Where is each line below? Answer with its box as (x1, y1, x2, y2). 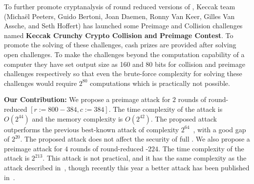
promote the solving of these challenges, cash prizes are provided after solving (4, 40, 236, 50)
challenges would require (4, 78, 77, 88)
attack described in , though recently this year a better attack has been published (4, 162, 250, 172)
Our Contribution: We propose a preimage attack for (4, 94, 170, 104)
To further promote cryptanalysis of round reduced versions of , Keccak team (4, 1, 235, 11)
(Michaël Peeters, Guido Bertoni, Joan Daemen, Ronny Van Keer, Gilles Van (4, 11, 235, 21)
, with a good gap (193, 124, 246, 134)
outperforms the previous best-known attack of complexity (4, 124, 179, 134)
